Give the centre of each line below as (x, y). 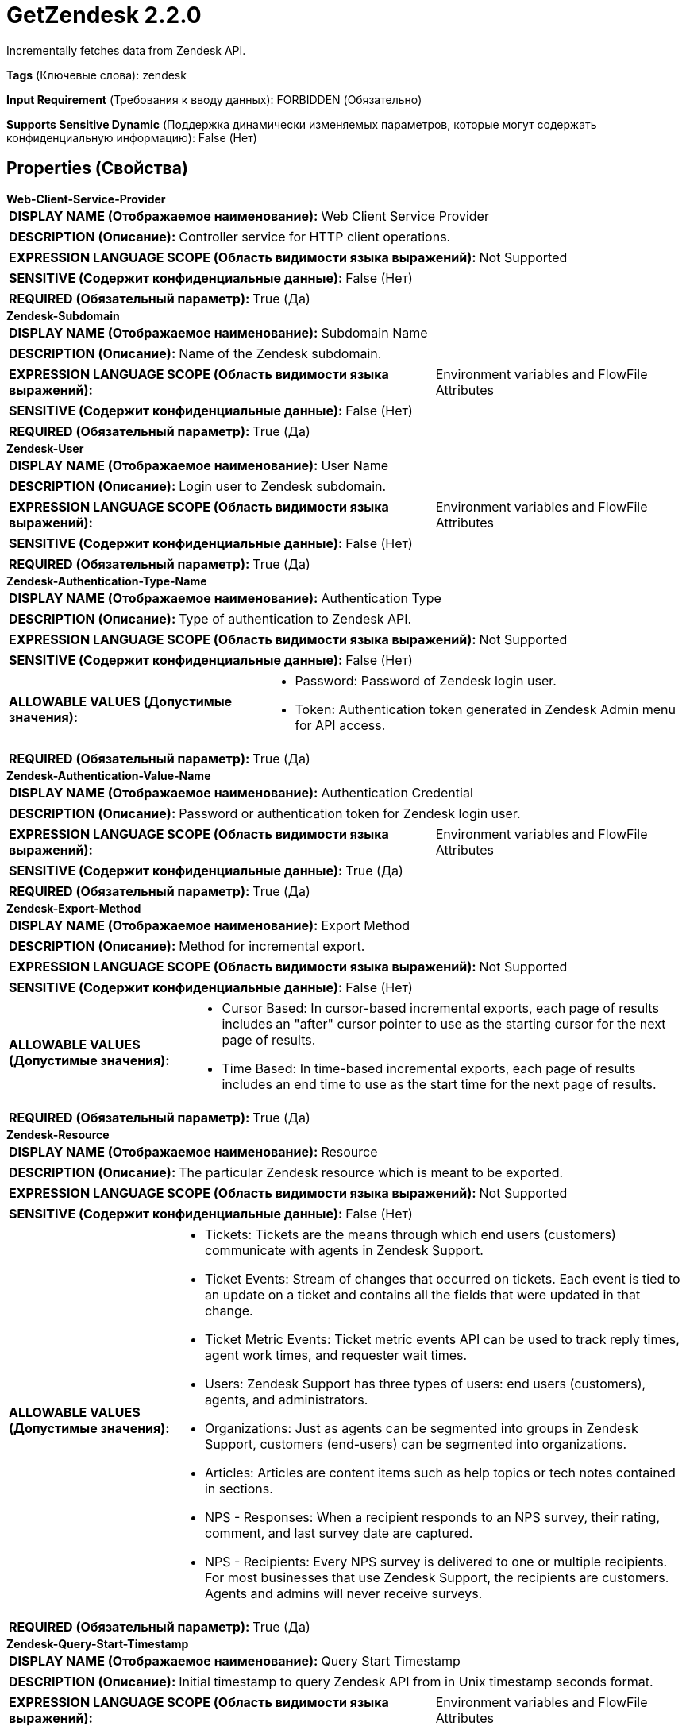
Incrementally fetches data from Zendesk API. (126, 50)
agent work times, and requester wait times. (336, 1355)
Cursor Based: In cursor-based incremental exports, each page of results (440, 1008)
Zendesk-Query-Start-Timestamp (98, 1643)
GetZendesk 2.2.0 (104, 15)
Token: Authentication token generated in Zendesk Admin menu (485, 709)
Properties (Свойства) (97, 168)
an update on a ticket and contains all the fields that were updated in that (422, 1294)
